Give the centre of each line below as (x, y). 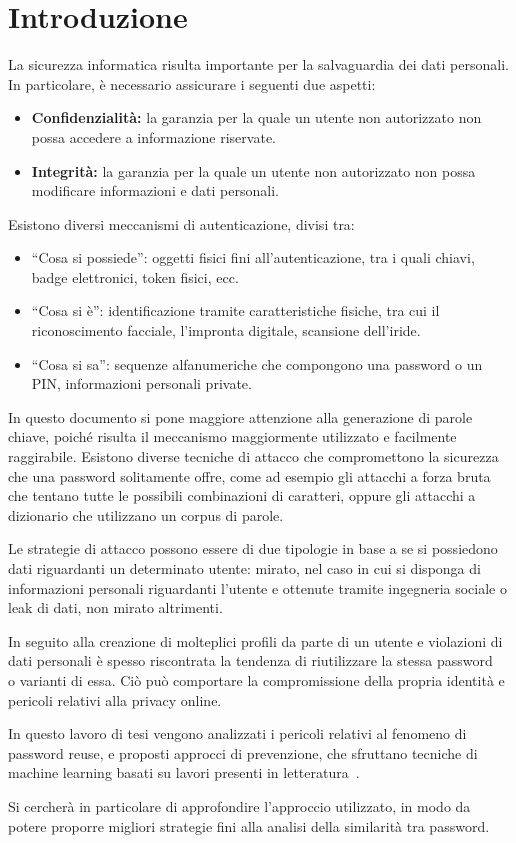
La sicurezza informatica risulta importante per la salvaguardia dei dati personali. (258, 64)
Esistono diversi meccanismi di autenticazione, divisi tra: (181, 223)
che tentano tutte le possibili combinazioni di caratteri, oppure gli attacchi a (242, 495)
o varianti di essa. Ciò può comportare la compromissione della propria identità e (256, 679)
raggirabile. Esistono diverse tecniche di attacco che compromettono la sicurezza (253, 456)
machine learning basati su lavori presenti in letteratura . (184, 772)
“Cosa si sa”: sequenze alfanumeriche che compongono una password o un (257, 363)
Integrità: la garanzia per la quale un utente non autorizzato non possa (253, 170)
